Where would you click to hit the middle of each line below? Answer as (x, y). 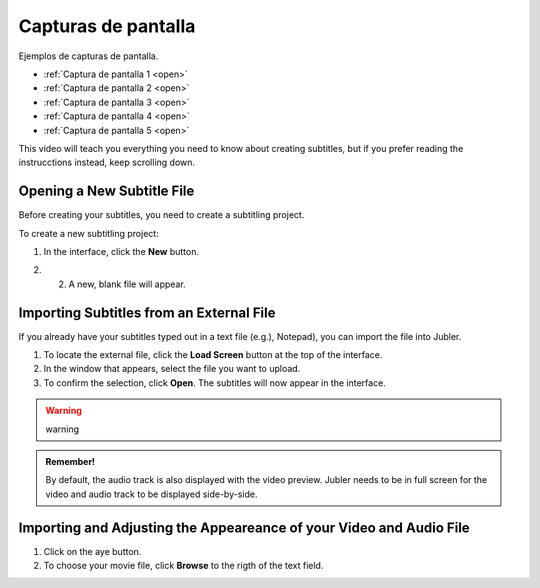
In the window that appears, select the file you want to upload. (172, 369)
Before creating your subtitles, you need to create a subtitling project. (161, 215)
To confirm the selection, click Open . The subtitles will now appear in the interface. (215, 382)
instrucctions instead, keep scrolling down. (106, 162)
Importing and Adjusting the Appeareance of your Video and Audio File (244, 527)
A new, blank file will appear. (127, 284)
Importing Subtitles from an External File (147, 312)
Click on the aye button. (92, 551)
